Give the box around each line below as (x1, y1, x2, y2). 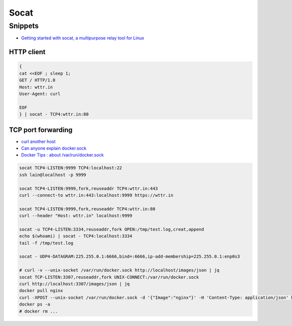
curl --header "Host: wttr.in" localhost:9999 (19, 213, 132, 219)
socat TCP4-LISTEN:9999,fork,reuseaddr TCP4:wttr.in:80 (19, 206, 156, 211)
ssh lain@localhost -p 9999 (19, 172, 86, 177)
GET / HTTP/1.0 (19, 77, 55, 83)
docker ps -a (19, 302, 51, 307)
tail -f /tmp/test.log (19, 240, 73, 246)
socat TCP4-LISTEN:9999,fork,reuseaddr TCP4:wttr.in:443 (19, 186, 158, 191)
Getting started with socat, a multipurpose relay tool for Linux (21, 35, 145, 41)
